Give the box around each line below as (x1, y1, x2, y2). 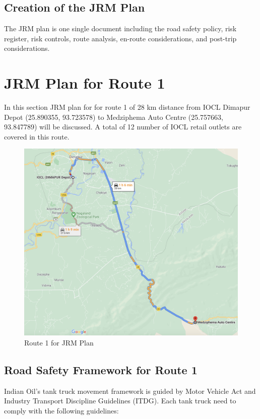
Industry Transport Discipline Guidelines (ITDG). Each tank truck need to (4, 395, 236, 406)
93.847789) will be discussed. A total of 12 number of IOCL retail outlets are (4, 121, 242, 132)
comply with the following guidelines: (4, 405, 119, 416)
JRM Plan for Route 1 (4, 73, 165, 93)
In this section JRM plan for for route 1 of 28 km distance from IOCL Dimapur (4, 102, 250, 112)
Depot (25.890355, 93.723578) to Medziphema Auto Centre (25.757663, (4, 111, 224, 122)
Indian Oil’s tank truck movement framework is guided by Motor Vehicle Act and (4, 385, 256, 396)
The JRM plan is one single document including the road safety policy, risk (4, 23, 237, 34)
